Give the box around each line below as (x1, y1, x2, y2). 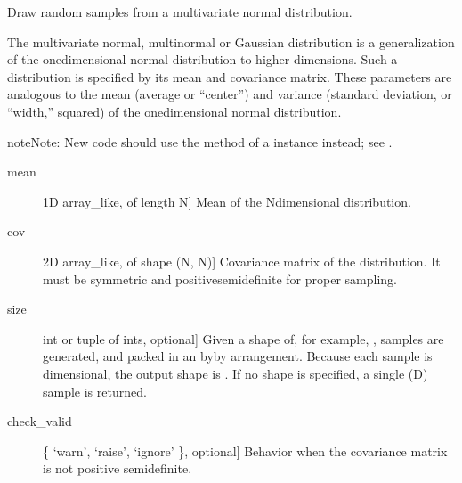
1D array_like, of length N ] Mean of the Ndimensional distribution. (43, 192, 411, 210)
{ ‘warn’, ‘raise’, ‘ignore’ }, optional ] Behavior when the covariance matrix (43, 441, 448, 460)
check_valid (7, 412, 72, 430)
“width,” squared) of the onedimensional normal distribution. (7, 102, 342, 120)
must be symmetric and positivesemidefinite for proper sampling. (43, 269, 397, 288)
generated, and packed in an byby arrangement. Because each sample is (43, 347, 433, 365)
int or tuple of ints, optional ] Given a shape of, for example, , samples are (43, 329, 444, 348)
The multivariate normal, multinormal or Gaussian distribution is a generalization (7, 32, 455, 51)
